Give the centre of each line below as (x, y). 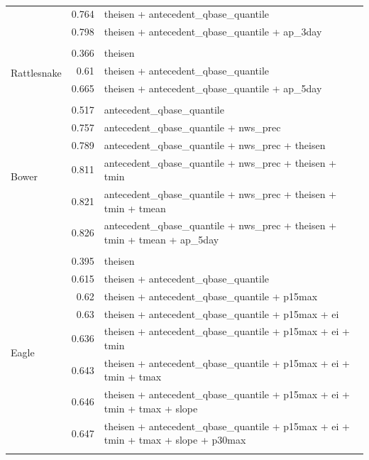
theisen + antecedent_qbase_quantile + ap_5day (213, 88)
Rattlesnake (36, 72)
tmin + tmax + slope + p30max (175, 440)
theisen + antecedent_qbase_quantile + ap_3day (213, 32)
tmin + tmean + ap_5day (161, 239)
